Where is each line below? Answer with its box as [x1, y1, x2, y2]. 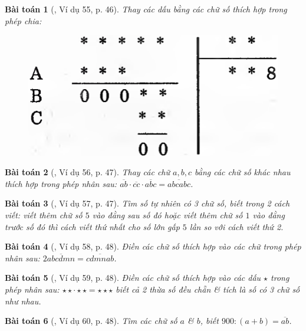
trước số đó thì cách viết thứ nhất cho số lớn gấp [5, 220, 180, 232]
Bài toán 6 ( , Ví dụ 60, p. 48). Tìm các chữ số [5, 314, 177, 327]
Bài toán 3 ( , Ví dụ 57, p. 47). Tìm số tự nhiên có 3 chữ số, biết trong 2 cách [5, 197, 290, 209]
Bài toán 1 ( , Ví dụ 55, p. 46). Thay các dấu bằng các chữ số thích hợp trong [5, 3, 287, 15]
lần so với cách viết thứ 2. [189, 220, 284, 232]
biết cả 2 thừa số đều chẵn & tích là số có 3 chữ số [116, 283, 300, 296]
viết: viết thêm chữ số [5, 209, 83, 221]
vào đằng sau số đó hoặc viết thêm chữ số [92, 209, 243, 221]
